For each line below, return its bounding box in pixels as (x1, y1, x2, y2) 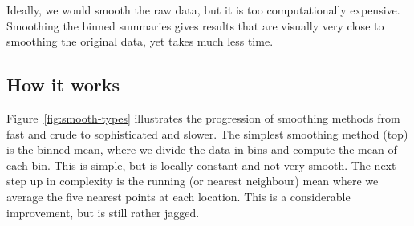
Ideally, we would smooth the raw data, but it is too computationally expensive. (6, 2, 400, 18)
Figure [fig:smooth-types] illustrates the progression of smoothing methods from (6, 109, 400, 126)
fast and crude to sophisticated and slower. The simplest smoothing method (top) (6, 125, 408, 142)
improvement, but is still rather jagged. (6, 204, 200, 220)
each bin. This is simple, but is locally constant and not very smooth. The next (6, 156, 396, 173)
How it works (6, 72, 120, 97)
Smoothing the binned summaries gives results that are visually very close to (6, 17, 384, 34)
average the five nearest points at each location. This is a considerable (6, 188, 351, 204)
